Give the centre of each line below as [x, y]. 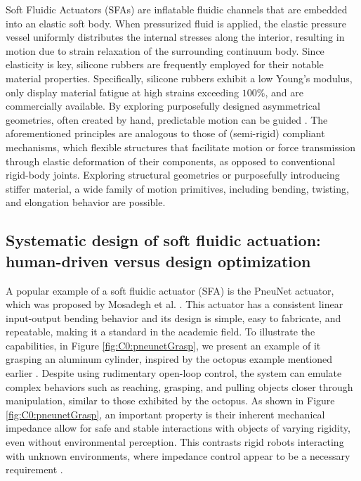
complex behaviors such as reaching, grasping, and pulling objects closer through [179, 386]
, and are [284, 92]
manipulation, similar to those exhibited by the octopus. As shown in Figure [170, 400]
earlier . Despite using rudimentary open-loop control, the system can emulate [174, 373]
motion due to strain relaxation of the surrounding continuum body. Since [165, 50]
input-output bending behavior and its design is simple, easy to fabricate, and [173, 318]
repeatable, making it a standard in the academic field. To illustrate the [160, 332]
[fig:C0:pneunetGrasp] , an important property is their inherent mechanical [165, 414]
